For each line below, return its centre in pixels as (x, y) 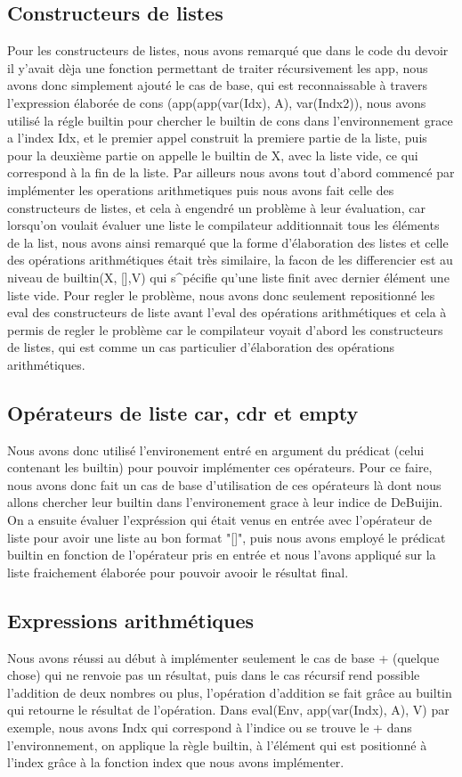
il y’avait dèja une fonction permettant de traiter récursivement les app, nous (218, 67)
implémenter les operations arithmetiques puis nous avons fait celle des (201, 189)
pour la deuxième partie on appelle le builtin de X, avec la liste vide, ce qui (213, 155)
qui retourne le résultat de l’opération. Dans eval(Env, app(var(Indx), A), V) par (228, 710)
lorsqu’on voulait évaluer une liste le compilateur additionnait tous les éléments (223, 225)
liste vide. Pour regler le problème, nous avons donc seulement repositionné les (221, 294)
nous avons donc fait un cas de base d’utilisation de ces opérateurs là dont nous (224, 484)
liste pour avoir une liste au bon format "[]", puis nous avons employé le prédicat (227, 537)
